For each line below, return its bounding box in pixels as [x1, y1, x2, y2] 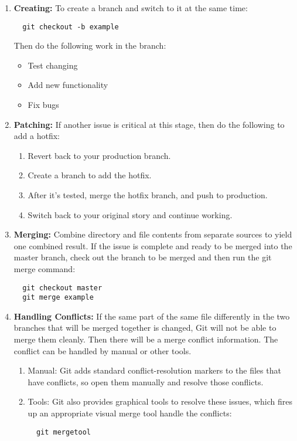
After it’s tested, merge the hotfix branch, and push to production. [28, 189, 268, 201]
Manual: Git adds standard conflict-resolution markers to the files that [28, 364, 281, 376]
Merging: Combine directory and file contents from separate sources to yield [13, 228, 292, 240]
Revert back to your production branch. [28, 149, 171, 161]
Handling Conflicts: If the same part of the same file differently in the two [13, 310, 290, 322]
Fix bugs [28, 99, 59, 111]
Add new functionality [28, 79, 108, 91]
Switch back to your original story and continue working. [28, 208, 233, 220]
